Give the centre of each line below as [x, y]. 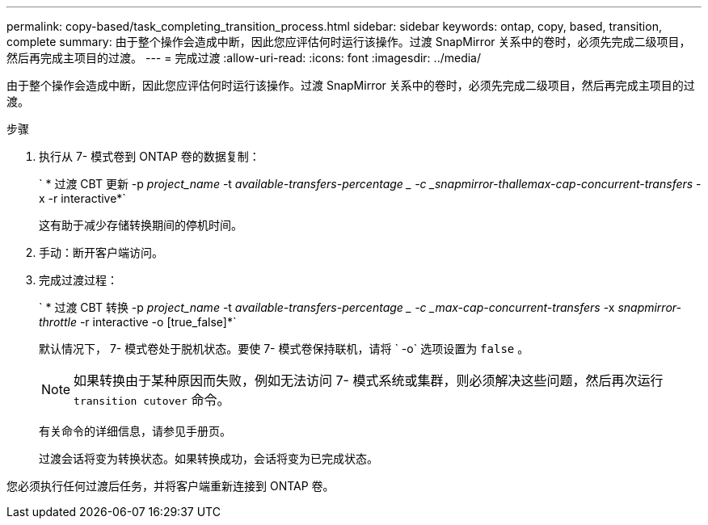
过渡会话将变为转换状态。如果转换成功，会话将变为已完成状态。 [209, 458]
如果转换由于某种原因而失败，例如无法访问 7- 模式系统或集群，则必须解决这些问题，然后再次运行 [369, 380]
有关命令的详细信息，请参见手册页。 [135, 431]
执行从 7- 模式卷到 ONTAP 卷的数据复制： [150, 156]
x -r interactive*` [82, 198]
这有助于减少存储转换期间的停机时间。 [141, 225]
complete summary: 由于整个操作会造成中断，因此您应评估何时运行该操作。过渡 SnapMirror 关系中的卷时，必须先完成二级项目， [349, 42]
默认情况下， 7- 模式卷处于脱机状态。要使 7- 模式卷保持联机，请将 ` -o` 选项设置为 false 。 [284, 349]
